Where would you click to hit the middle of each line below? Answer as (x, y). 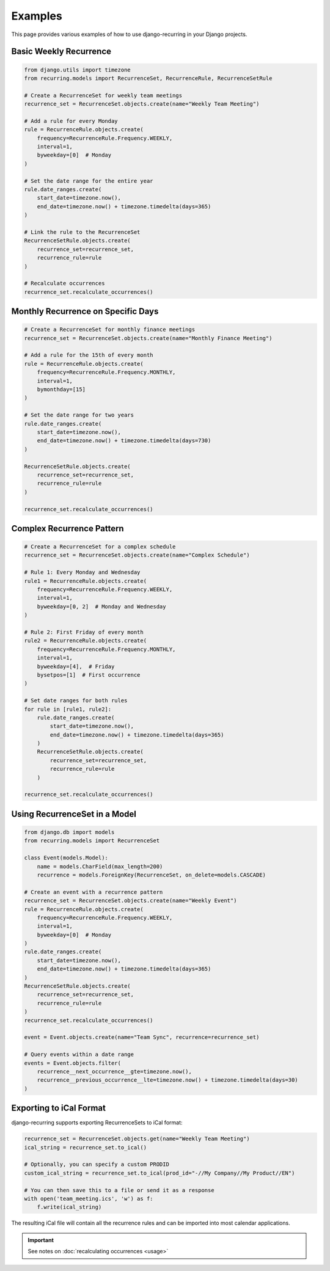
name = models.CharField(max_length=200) (100, 866)
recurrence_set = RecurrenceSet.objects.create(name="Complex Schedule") (137, 555)
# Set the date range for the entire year (89, 181)
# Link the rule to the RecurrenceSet (82, 232)
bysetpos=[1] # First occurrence (89, 675)
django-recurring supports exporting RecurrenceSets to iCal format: (97, 1123)
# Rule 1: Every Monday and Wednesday (82, 572)
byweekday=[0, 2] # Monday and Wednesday (101, 606)
